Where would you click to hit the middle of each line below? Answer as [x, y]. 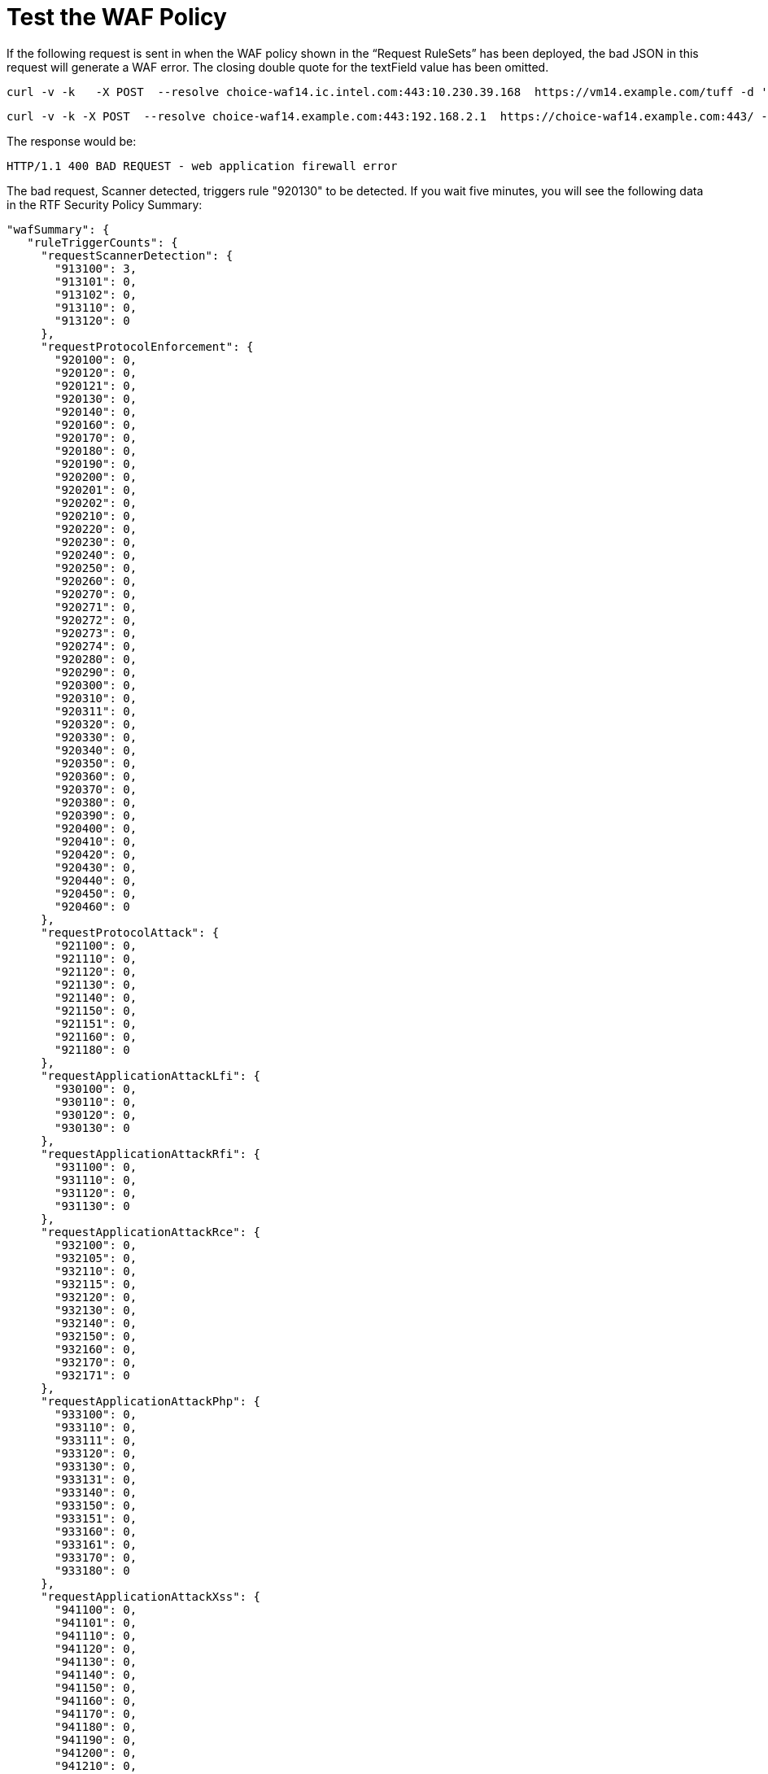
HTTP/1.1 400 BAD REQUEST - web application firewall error [202, 166]
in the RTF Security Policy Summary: [105, 204]
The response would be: [72, 141]
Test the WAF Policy [117, 17]
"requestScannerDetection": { [137, 255]
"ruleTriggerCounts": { [103, 242]
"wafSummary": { [58, 229]
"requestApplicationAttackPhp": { [151, 1401]
